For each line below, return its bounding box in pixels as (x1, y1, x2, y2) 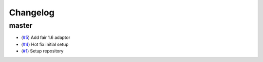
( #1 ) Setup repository (21, 48, 64, 54)
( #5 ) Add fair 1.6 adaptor (21, 35, 71, 40)
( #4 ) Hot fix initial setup (21, 41, 69, 47)
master (9, 21, 33, 30)
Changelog (9, 7, 55, 18)
